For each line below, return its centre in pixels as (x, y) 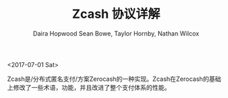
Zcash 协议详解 (116, 14)
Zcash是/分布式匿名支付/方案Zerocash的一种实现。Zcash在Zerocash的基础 (114, 79)
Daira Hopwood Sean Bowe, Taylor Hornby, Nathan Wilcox (116, 33)
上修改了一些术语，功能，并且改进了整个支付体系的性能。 (89, 87)
